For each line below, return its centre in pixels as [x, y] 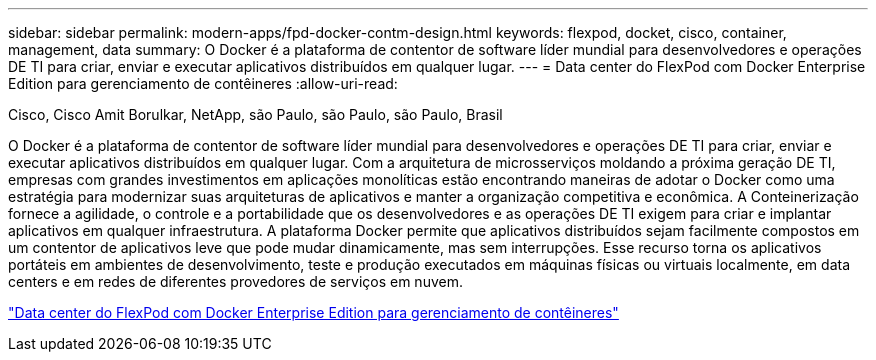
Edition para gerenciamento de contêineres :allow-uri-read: [203, 83]
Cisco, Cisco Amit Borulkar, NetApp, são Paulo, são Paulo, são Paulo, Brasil [255, 114]
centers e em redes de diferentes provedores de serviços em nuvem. [235, 281]
